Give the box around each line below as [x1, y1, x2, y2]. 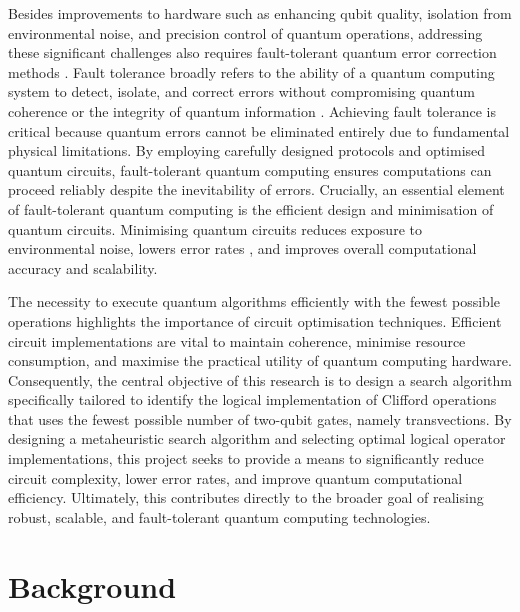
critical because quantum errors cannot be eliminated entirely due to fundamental [8, 120, 510, 141]
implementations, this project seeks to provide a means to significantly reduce [8, 448, 484, 469]
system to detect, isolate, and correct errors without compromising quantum [8, 81, 475, 102]
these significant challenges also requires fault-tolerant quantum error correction [8, 42, 497, 63]
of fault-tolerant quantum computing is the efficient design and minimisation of [8, 198, 494, 219]
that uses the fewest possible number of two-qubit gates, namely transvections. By [8, 408, 512, 429]
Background [8, 565, 177, 606]
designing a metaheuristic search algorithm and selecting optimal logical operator [8, 428, 506, 449]
